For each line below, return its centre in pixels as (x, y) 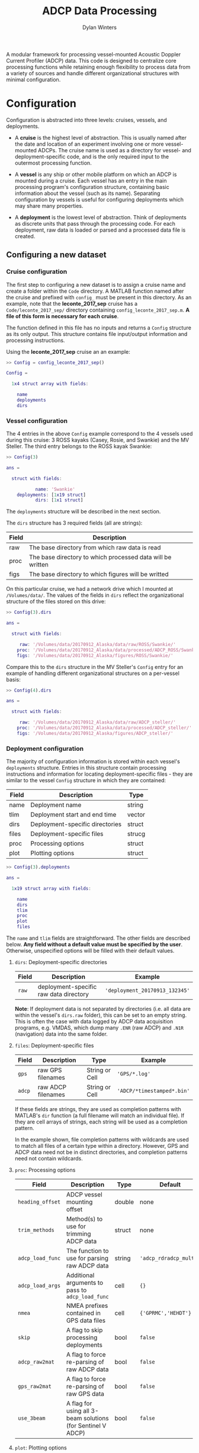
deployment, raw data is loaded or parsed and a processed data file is (100, 230)
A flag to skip (84, 1330)
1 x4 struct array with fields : (50, 384)
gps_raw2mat (34, 1387)
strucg (136, 834)
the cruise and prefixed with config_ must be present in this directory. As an (99, 297)
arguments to (85, 1283)
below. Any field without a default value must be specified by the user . (94, 945)
